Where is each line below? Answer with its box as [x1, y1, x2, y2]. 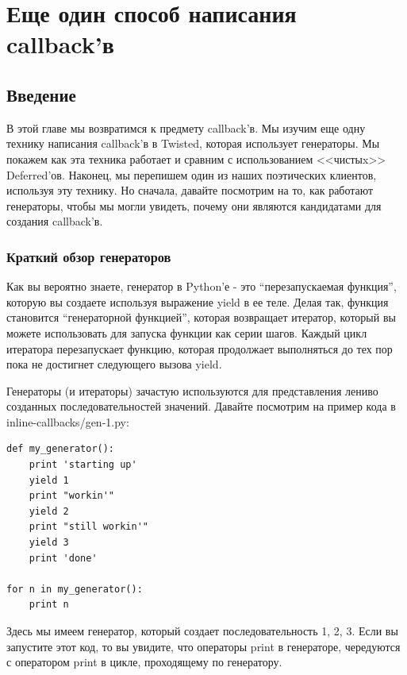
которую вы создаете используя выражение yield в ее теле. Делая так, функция [6, 293, 389, 310]
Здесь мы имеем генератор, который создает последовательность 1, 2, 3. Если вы [6, 623, 398, 639]
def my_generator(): [6, 443, 115, 455]
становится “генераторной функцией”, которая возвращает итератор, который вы [6, 309, 396, 326]
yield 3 [29, 537, 69, 549]
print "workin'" [29, 490, 115, 502]
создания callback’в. [6, 213, 103, 229]
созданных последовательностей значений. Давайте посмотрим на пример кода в [6, 398, 396, 415]
